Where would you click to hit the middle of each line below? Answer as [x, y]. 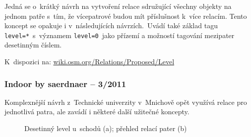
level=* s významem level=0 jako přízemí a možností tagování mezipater [120, 35]
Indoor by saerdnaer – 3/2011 [65, 83]
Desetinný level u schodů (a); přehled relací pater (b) [106, 128]
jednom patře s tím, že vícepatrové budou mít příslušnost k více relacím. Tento [126, 16]
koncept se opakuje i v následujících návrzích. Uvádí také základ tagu [111, 25]
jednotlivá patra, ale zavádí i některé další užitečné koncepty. [97, 112]
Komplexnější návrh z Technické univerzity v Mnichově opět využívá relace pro [126, 102]
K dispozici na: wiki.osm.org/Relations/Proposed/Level [90, 62]
